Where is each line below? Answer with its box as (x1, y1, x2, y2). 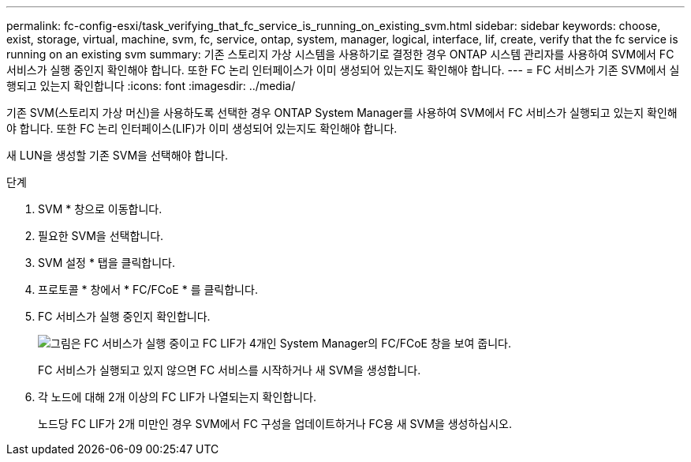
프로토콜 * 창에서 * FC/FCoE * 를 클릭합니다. (38, 283, 258, 296)
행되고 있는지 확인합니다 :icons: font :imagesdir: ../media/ (6, 79, 296, 92)
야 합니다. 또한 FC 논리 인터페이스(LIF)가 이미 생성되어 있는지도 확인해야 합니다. (6, 122, 398, 135)
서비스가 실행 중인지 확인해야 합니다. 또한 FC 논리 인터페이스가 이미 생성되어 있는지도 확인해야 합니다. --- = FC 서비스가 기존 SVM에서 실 (6, 63, 680, 77)
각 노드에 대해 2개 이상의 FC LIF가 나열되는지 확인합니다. (38, 390, 316, 404)
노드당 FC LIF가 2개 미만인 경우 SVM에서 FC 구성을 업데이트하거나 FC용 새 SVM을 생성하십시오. (38, 417, 513, 430)
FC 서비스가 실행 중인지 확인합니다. (38, 310, 211, 323)
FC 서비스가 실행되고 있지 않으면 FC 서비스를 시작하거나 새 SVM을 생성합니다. (38, 363, 421, 377)
